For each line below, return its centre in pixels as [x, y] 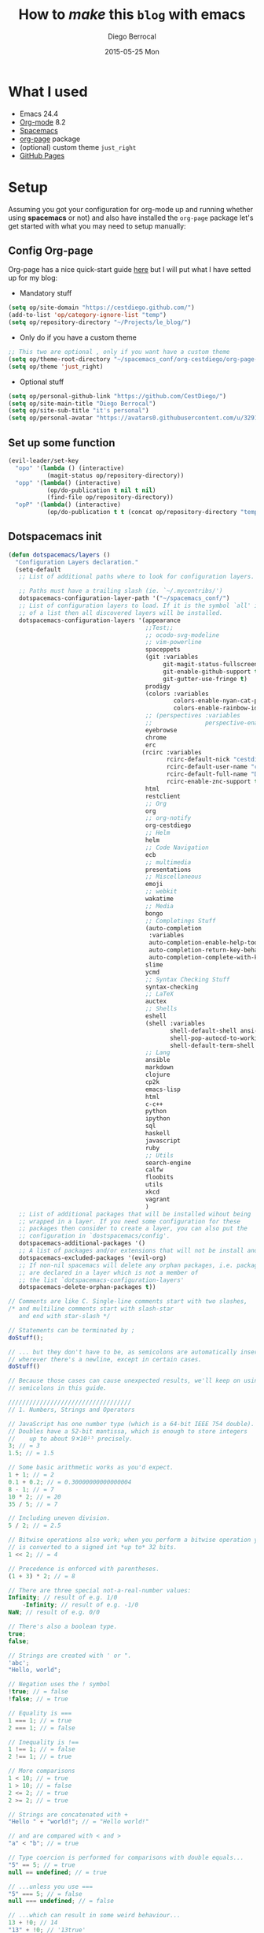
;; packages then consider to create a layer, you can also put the [133, 1229]
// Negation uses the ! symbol [59, 1685]
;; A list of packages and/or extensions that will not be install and [138, 1251]
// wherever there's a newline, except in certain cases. [105, 1359]
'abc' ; [19, 1663]
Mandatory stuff [46, 293]
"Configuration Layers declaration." [77, 562]
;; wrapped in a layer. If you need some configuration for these [130, 1221]
